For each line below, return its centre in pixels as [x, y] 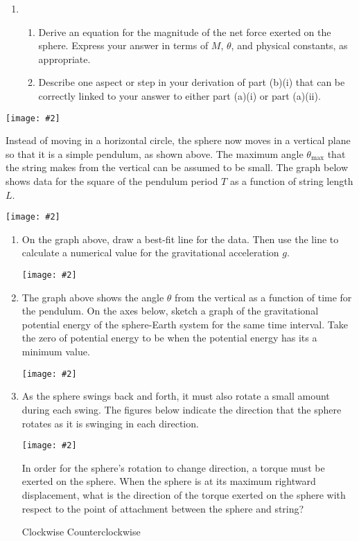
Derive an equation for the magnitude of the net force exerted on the [185, 32]
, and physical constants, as [289, 45]
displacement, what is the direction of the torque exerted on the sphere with [184, 494]
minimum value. [56, 352]
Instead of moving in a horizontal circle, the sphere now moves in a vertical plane [178, 140]
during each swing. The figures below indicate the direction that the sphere [182, 409]
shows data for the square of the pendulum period [112, 181]
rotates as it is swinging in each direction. [110, 423]
